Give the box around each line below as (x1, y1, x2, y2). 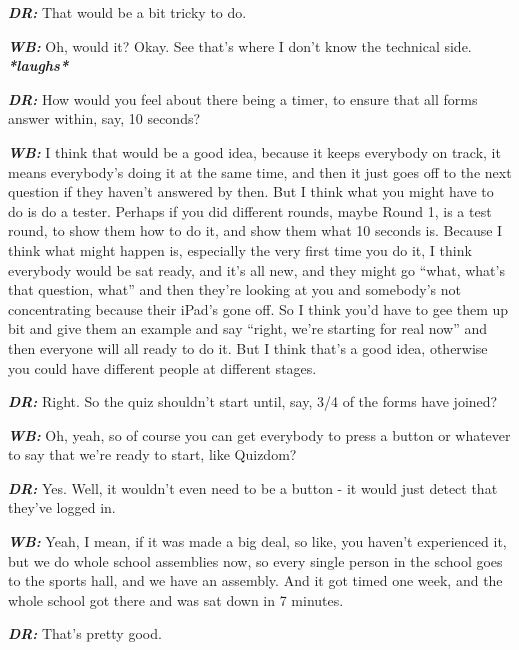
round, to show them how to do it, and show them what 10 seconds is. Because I (8, 220, 503, 241)
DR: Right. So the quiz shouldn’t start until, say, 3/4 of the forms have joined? (8, 391, 498, 412)
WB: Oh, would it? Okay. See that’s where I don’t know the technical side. (8, 35, 472, 56)
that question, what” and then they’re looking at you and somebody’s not (8, 279, 461, 300)
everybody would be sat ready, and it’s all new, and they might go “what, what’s (8, 259, 505, 280)
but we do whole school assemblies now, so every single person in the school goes (8, 550, 503, 571)
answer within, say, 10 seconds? (8, 108, 201, 129)
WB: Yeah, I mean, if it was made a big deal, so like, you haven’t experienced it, (8, 531, 507, 552)
